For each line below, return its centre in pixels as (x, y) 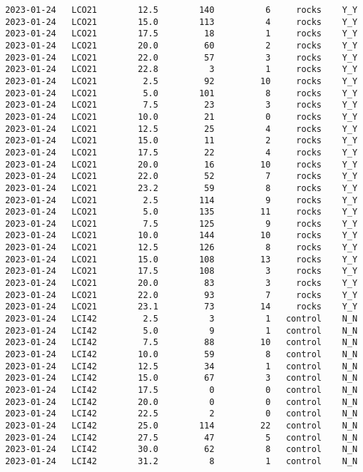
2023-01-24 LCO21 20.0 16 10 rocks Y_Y (181, 164)
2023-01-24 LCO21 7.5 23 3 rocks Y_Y (181, 105)
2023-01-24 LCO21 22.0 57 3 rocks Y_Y (181, 57)
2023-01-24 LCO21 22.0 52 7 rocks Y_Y (181, 176)
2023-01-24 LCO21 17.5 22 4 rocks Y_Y (181, 152)
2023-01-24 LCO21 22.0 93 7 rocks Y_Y (181, 295)
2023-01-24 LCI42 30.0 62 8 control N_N (181, 450)
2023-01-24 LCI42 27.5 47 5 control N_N (181, 437)
